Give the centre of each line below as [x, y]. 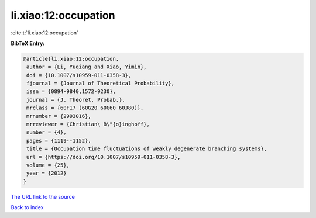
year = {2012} [47, 173]
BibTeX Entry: [28, 43]
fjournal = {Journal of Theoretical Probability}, [101, 84]
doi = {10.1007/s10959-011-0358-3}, [79, 75]
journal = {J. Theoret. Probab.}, [76, 100]
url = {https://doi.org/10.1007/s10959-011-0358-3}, [104, 157]
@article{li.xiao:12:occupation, [71, 59]
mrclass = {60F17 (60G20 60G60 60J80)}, [85, 108]
